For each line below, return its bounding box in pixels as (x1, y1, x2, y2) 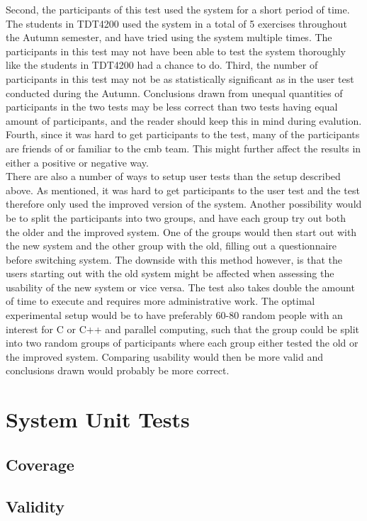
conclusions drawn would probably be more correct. (6, 363, 230, 378)
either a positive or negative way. (6, 155, 149, 169)
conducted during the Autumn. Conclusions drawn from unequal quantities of (6, 85, 343, 100)
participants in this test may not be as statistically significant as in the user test (6, 71, 354, 86)
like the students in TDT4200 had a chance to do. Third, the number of (6, 57, 318, 72)
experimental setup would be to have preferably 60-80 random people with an (6, 308, 343, 323)
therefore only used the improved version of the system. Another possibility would (6, 196, 362, 211)
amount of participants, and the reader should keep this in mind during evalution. (6, 113, 362, 128)
